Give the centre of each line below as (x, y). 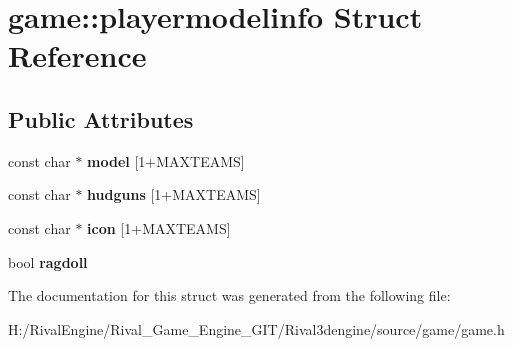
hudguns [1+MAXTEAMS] (174, 194)
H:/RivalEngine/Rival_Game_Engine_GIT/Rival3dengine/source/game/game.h (256, 328)
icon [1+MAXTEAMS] (159, 227)
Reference (77, 55)
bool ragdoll (48, 261)
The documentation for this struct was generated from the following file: (229, 295)
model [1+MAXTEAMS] (166, 160)
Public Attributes (101, 118)
